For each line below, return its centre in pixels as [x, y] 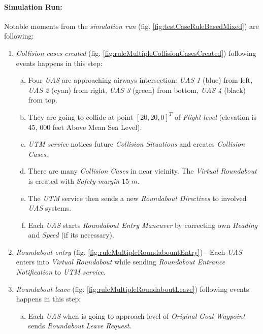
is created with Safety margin [74, 180]
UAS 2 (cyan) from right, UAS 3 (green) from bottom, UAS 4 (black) [137, 90]
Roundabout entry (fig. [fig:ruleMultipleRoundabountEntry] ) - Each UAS [129, 252]
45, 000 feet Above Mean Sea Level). [85, 127]
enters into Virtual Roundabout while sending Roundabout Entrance [121, 262]
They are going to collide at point [81, 116]
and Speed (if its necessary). [71, 235]
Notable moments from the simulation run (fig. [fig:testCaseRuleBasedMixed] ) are [131, 26]
